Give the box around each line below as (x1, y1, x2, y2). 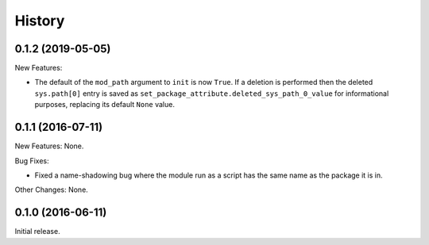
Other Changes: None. (14, 185, 89, 194)
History (14, 12, 65, 29)
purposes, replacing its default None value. (34, 100, 175, 109)
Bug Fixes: (14, 155, 49, 166)
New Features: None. (14, 141, 84, 151)
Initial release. (14, 227, 60, 236)
